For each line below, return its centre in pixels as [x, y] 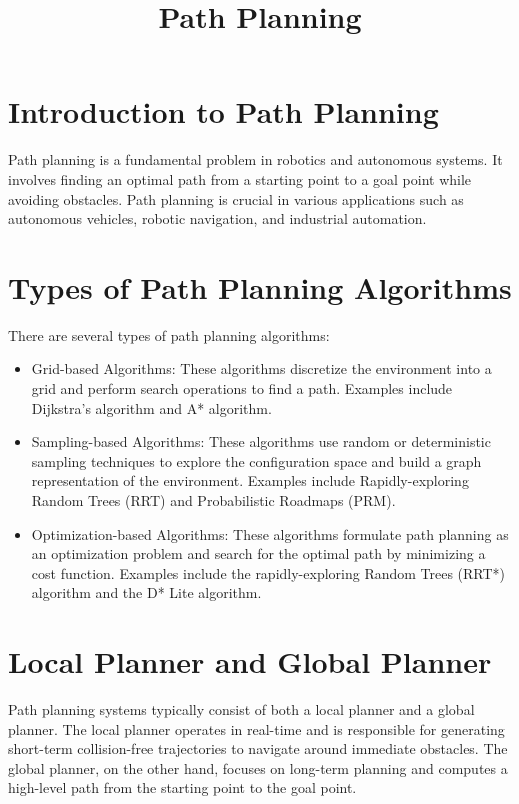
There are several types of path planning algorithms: [169, 334]
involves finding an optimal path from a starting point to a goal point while [240, 178]
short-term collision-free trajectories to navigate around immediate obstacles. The [258, 748]
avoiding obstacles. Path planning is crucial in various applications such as [236, 198]
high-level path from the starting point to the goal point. [182, 787]
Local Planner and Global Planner [250, 661]
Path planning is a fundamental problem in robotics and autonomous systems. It [255, 159]
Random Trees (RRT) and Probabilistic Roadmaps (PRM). [213, 499]
